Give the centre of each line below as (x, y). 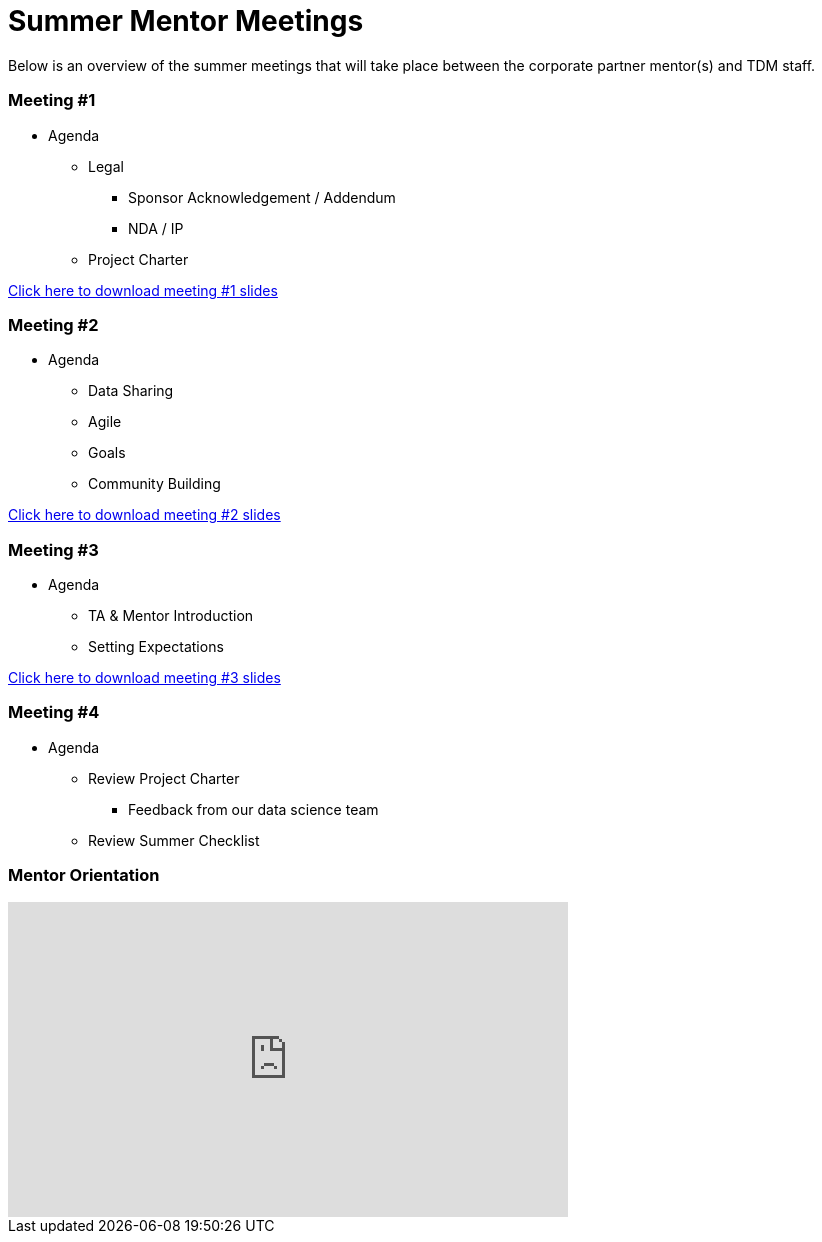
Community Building (154, 484)
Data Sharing (131, 391)
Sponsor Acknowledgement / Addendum (262, 197)
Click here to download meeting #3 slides (144, 677)
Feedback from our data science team (253, 809)
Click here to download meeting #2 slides (144, 515)
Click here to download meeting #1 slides (143, 290)
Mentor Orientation (84, 875)
